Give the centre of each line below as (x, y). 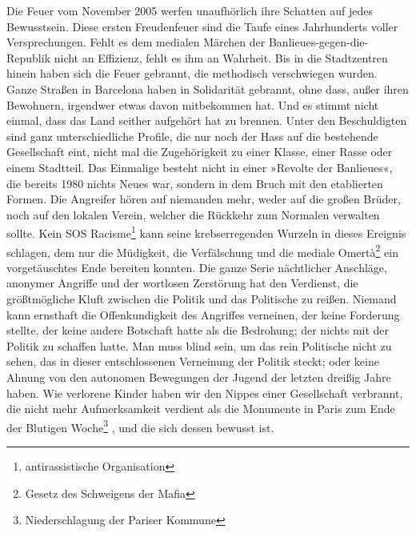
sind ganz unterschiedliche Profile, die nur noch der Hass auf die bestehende (192, 136)
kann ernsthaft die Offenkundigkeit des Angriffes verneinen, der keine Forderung (203, 314)
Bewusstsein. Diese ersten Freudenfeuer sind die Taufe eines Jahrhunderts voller (202, 26)
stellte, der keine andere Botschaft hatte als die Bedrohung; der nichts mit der (198, 330)
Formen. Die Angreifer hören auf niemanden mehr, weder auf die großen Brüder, (204, 199)
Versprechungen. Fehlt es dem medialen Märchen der (136, 42)
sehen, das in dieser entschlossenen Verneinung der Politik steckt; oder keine (193, 361)
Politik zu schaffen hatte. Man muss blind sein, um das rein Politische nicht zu (199, 345)
